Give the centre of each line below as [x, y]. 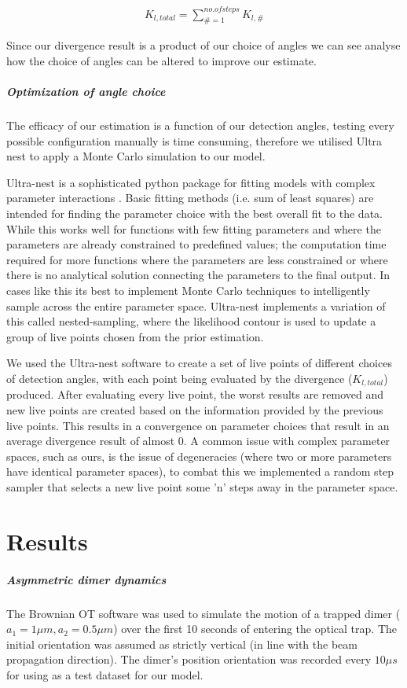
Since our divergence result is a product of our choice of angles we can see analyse [203, 45]
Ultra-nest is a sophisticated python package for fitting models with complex [191, 182]
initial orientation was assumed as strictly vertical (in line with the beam [182, 644]
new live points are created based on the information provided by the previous [195, 410]
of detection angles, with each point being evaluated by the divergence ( [180, 378]
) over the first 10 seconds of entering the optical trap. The [255, 629]
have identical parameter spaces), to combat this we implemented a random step [200, 471]
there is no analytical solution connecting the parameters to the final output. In [198, 275]
